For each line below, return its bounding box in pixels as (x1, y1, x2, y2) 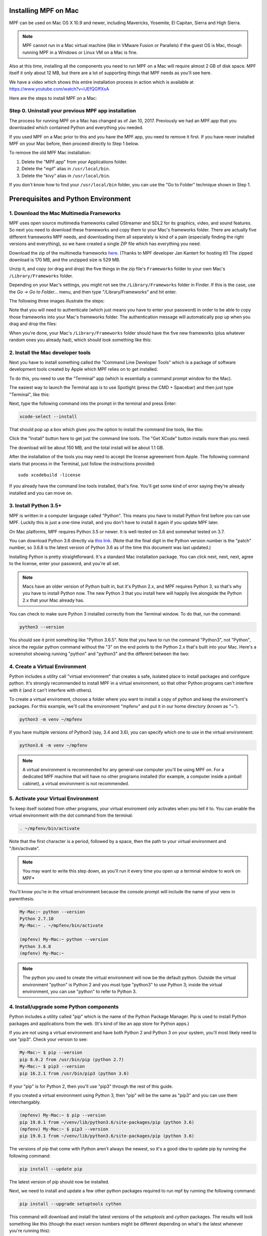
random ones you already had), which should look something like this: (9, 337, 152, 343)
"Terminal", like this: (9, 391, 50, 397)
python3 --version (19, 624, 64, 630)
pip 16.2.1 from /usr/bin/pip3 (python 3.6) (19, 1070, 130, 1076)
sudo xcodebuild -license (18, 472, 81, 478)
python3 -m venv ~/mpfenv (19, 716, 83, 722)
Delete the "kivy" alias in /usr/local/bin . (21, 173, 111, 178)
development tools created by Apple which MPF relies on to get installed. (9, 366, 158, 372)
